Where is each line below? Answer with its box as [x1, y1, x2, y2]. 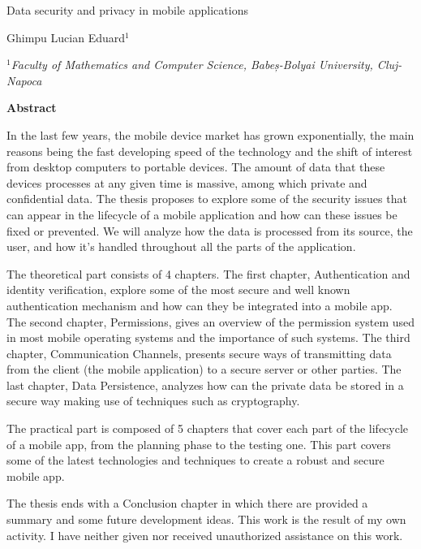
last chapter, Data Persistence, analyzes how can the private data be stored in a [6, 376, 404, 393]
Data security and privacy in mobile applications [6, 2, 248, 18]
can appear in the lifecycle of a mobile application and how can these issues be [6, 205, 397, 223]
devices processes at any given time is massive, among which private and [6, 174, 367, 191]
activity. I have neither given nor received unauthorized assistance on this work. [6, 526, 403, 543]
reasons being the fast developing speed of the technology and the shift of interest [6, 142, 413, 159]
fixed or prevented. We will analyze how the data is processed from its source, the [6, 222, 413, 239]
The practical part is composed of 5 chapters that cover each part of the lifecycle [6, 420, 409, 437]
